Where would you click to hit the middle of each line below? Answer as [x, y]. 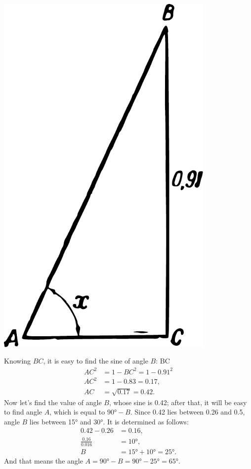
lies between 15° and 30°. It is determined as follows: [109, 421]
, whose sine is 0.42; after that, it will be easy [178, 402]
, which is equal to [77, 412]
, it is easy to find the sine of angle [96, 361]
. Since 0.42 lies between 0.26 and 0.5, [188, 412]
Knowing [18, 361]
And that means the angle [43, 460]
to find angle [23, 412]
